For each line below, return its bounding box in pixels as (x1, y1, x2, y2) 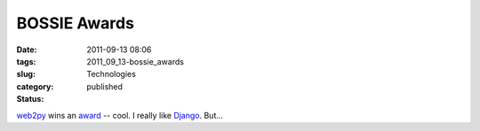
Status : (16, 94, 44, 104)
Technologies (86, 69, 137, 80)
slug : (16, 69, 36, 80)
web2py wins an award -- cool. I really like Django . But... (16, 110, 224, 120)
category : (16, 81, 54, 92)
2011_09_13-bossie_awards (86, 56, 184, 66)
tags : (16, 56, 36, 66)
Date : (16, 44, 37, 55)
